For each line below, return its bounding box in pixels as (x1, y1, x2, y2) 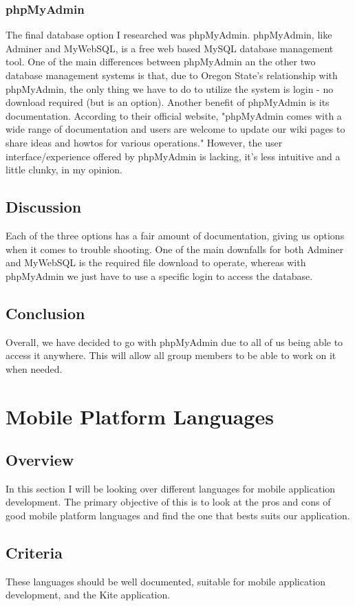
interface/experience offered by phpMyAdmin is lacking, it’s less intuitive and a (6, 149, 341, 163)
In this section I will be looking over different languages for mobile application (6, 481, 336, 495)
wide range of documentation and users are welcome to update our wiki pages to (6, 122, 345, 136)
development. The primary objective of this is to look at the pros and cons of (6, 495, 331, 509)
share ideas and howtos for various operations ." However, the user (6, 135, 283, 149)
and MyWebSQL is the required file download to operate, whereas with (6, 255, 306, 270)
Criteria (6, 542, 63, 563)
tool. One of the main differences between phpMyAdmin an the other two (6, 54, 316, 69)
